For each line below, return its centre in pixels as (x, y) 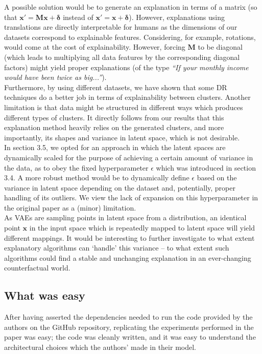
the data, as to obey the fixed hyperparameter (76, 167)
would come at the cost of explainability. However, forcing (95, 47)
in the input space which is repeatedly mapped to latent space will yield (142, 228)
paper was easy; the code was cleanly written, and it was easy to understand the (130, 337)
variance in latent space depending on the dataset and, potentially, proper (120, 187)
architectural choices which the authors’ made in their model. (100, 347)
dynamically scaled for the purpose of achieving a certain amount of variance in (129, 157)
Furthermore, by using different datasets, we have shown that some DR (116, 87)
